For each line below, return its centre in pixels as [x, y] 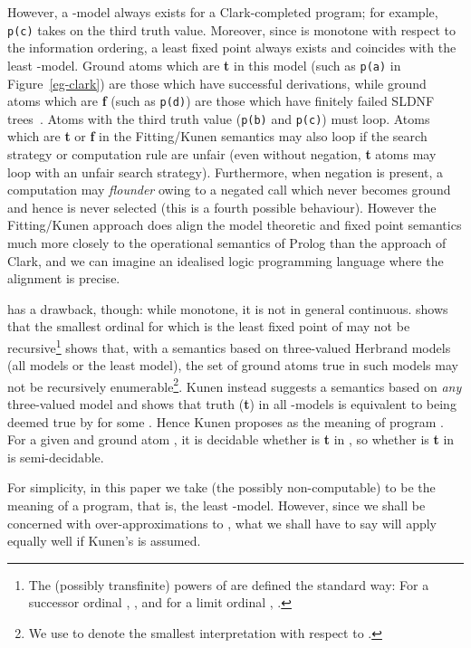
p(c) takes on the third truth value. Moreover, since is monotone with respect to [232, 29]
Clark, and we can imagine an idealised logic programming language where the [226, 260]
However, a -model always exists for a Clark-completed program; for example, [223, 12]
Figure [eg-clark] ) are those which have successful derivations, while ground [217, 83]
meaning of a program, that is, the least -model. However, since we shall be [216, 505]
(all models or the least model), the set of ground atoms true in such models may [233, 365]
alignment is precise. [64, 278]
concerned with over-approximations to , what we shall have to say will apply [222, 523]
